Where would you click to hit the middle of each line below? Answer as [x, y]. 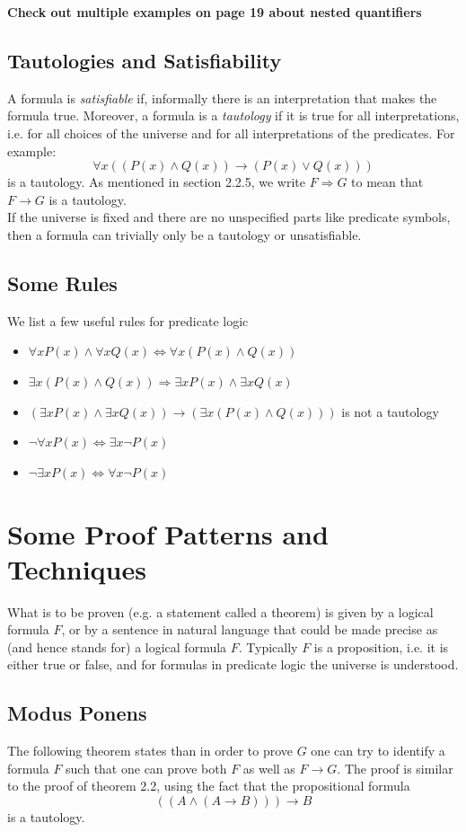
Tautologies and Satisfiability [145, 60]
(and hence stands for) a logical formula [117, 646]
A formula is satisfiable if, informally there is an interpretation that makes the [222, 97]
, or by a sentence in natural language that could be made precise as [250, 629]
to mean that [387, 182]
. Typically [268, 646]
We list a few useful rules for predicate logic [128, 320]
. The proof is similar [395, 768]
